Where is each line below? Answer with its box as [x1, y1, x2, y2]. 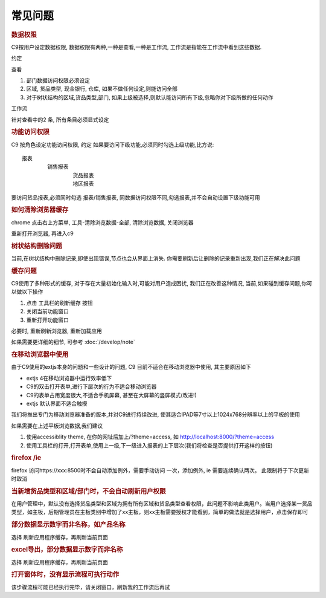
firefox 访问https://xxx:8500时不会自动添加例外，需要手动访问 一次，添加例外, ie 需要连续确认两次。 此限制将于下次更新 [11, 466, 309, 474]
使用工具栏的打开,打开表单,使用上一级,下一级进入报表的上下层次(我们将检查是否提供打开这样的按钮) [26, 441, 273, 449]
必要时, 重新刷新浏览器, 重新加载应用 [11, 327, 102, 335]
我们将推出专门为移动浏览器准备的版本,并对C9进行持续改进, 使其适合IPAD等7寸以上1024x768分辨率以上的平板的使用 [11, 411, 300, 418]
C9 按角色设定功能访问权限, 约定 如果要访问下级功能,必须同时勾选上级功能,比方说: [11, 141, 214, 148]
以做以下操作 [11, 288, 43, 296]
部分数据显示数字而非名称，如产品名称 [11, 521, 126, 529]
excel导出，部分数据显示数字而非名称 [11, 545, 123, 554]
